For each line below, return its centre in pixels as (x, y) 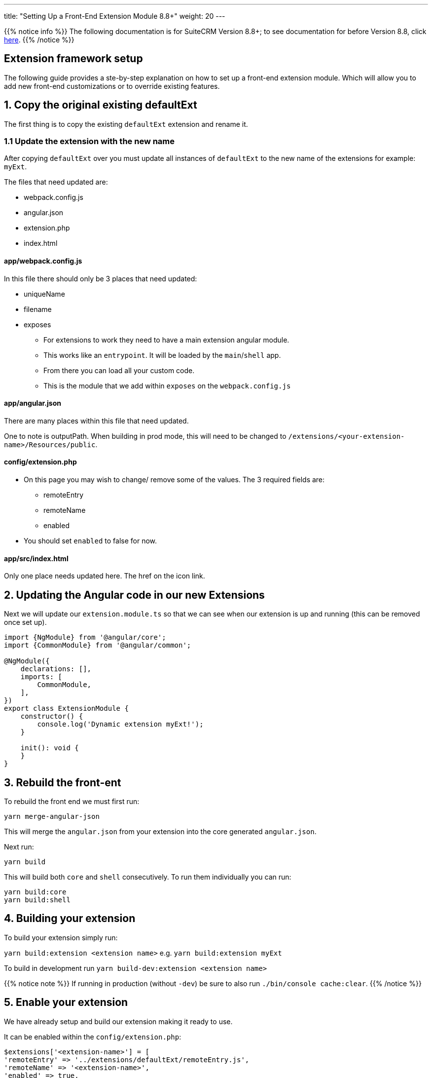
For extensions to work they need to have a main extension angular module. (166, 340)
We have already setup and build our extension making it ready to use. (118, 1021)
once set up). (25, 622)
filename (38, 309)
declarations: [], (56, 669)
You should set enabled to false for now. (90, 541)
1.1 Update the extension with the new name (90, 141)
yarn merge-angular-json (52, 816)
